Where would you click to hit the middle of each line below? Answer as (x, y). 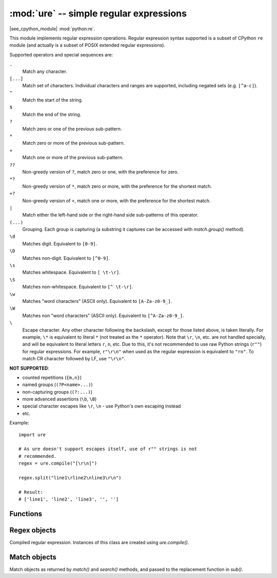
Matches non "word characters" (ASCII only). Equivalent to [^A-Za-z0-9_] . (103, 315)
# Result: (31, 492)
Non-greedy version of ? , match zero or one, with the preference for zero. (101, 171)
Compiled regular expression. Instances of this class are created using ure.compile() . (99, 543)
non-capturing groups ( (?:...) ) (57, 392)
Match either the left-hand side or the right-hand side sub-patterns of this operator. (110, 215)
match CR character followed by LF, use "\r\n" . (74, 359)
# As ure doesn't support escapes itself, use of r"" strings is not (108, 449)
